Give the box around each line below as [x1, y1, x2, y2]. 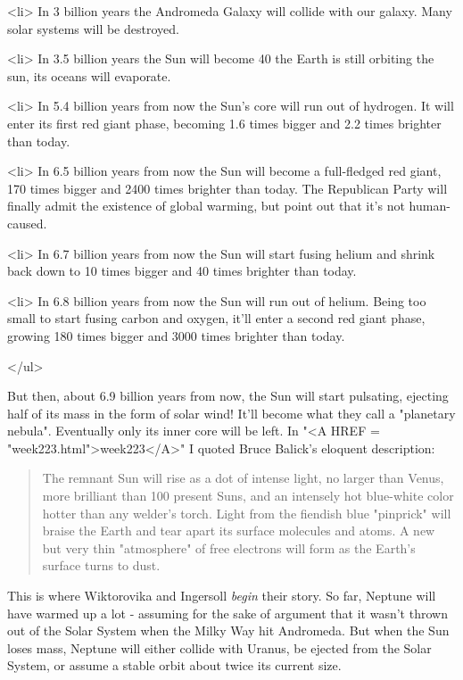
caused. [7, 213, 47, 232]
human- [409, 196, 451, 215]
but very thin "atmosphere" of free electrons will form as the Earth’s [42, 538, 416, 557]
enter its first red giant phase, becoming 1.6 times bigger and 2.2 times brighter [7, 113, 442, 132]
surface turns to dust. [42, 556, 161, 575]
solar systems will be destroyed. [7, 19, 179, 37]
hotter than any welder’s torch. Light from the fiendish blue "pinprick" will [42, 503, 451, 522]
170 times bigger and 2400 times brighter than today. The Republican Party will [7, 178, 448, 197]
